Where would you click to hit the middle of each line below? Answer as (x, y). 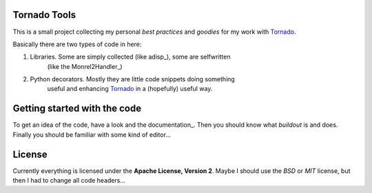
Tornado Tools (44, 15)
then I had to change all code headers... (69, 181)
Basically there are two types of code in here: (77, 44)
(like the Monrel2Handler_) (85, 66)
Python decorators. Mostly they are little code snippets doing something (133, 79)
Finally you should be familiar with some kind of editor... (92, 134)
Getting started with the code (77, 109)
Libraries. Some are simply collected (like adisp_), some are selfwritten (130, 57)
